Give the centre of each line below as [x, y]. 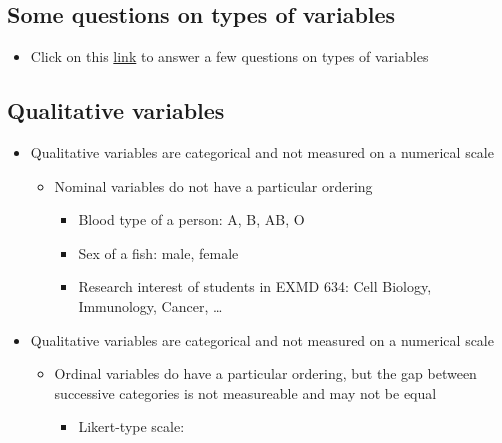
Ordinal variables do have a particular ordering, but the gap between [265, 373]
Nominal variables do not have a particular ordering [213, 185]
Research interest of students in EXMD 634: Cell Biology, [255, 286]
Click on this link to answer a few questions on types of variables [229, 56]
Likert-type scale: [131, 426]
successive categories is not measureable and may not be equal [245, 392]
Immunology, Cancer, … [150, 305]
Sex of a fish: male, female [158, 252]
